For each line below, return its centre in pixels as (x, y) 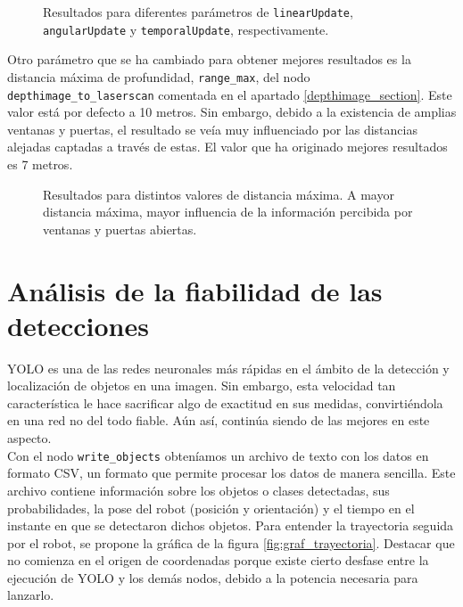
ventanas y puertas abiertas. (120, 229)
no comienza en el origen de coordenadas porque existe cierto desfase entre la (218, 560)
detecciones (78, 325)
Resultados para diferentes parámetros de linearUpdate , (198, 12)
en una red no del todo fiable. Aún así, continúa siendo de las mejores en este (219, 420)
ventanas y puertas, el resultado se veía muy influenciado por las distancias (212, 129)
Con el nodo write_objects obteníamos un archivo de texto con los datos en (218, 455)
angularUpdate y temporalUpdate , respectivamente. (186, 29)
